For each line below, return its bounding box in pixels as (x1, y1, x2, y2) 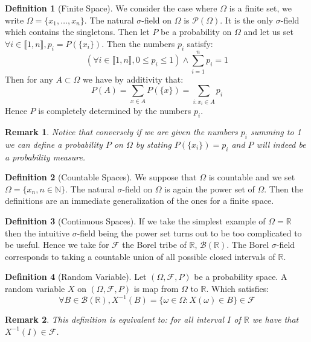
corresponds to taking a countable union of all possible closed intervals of (5, 250, 275, 262)
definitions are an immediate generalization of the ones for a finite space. (5, 194, 274, 207)
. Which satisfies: (206, 282, 269, 294)
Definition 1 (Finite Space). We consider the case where (5, 2, 217, 14)
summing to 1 (251, 125, 301, 138)
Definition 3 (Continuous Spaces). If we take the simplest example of (5, 215, 266, 227)
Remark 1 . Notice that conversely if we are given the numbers (5, 125, 238, 138)
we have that (252, 313, 299, 326)
